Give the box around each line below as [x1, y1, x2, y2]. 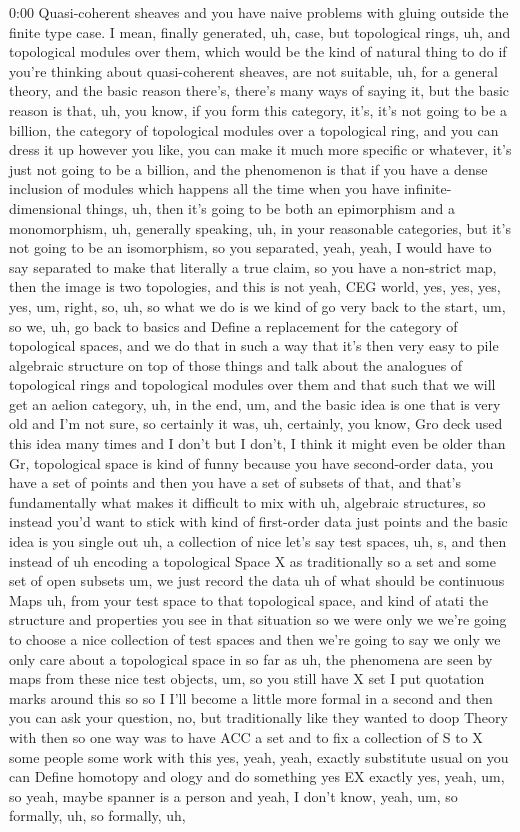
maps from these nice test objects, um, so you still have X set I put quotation [9, 668, 485, 689]
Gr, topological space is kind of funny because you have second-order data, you [9, 452, 494, 473]
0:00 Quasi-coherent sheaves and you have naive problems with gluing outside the [9, 2, 509, 22]
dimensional [9, 197, 82, 218]
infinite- [403, 178, 452, 199]
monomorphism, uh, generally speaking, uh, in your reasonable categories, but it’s [9, 217, 511, 238]
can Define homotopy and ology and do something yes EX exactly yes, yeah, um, [9, 766, 505, 787]
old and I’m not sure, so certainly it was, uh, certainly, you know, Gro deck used [9, 413, 503, 434]
